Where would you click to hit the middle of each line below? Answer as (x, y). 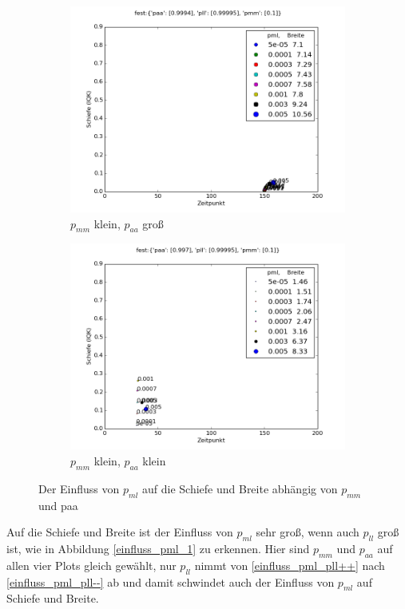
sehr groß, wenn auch (308, 532)
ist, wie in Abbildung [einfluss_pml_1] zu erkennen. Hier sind (158, 548)
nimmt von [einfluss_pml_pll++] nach (290, 565)
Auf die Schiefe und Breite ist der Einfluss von (120, 532)
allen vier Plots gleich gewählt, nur (91, 565)
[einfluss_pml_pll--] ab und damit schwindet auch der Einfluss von (171, 581)
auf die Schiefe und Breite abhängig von (240, 488)
